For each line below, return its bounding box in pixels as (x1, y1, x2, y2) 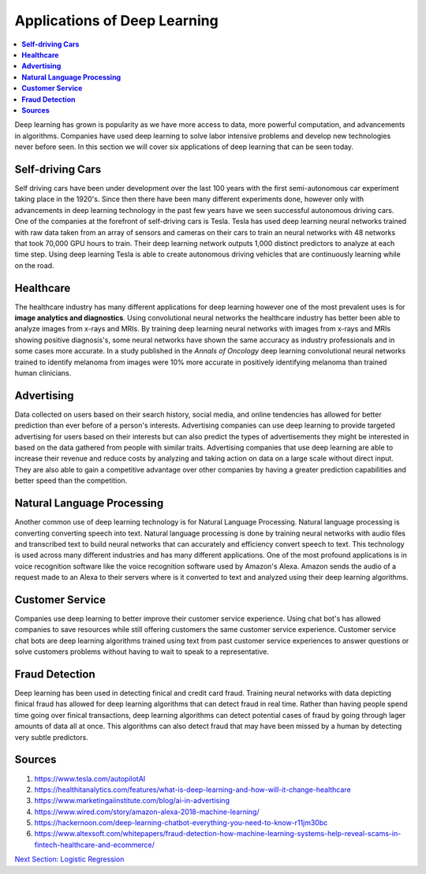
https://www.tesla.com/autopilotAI (34, 774, 146, 783)
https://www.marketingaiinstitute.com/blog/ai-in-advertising (34, 796, 230, 805)
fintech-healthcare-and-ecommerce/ (34, 840, 155, 850)
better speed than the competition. (14, 476, 128, 485)
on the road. (14, 260, 54, 270)
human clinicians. (14, 368, 72, 378)
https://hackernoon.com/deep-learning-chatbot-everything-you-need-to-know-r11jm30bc (34, 818, 328, 827)
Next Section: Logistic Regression (14, 854, 125, 864)
